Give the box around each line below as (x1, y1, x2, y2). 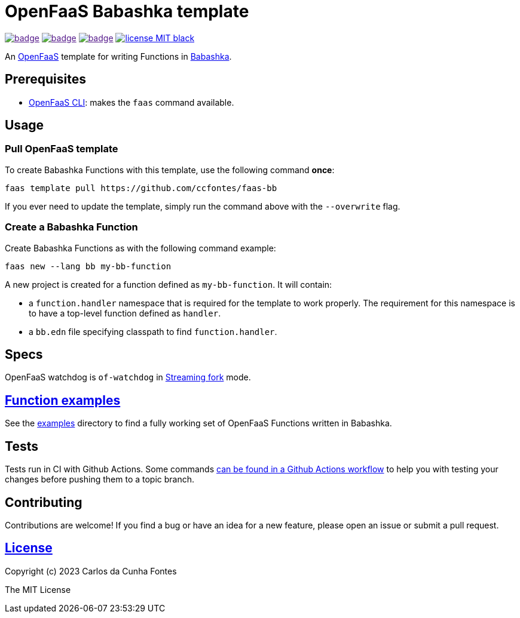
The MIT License (5, 584, 71, 595)
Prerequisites (5, 72, 86, 87)
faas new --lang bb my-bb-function (5, 261, 172, 271)
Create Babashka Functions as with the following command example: (5, 242, 276, 253)
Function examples (5, 392, 121, 408)
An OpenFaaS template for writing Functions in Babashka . (5, 51, 232, 62)
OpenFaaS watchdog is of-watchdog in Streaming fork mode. (5, 372, 251, 383)
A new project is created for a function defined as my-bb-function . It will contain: (5, 279, 332, 290)
